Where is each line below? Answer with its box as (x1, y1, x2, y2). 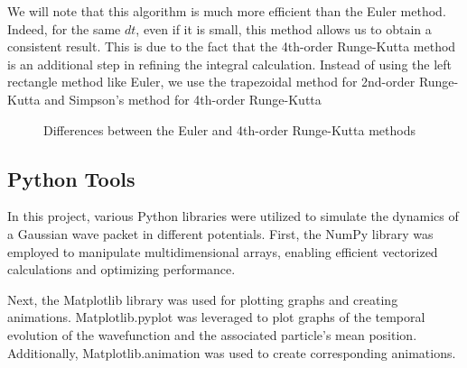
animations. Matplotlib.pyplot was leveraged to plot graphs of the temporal (7, 308, 425, 327)
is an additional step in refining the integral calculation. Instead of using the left (7, 54, 452, 73)
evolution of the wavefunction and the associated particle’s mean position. (7, 325, 417, 344)
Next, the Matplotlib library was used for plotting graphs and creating (7, 290, 398, 308)
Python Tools (7, 164, 135, 192)
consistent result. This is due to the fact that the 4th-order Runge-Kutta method (7, 37, 456, 56)
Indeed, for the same (7, 19, 121, 38)
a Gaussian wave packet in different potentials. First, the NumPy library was (7, 224, 434, 243)
